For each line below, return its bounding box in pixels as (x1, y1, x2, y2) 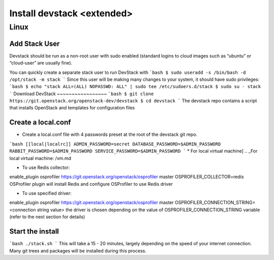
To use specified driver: (22, 190, 72, 196)
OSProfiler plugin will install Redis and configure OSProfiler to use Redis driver (9, 181, 173, 187)
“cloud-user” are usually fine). (9, 60, 73, 66)
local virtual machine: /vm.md (9, 155, 72, 161)
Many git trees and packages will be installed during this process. (9, 247, 147, 254)
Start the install (9, 227, 59, 236)
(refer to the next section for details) (9, 214, 85, 220)
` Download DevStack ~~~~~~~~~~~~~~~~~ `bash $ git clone (9, 91, 154, 97)
